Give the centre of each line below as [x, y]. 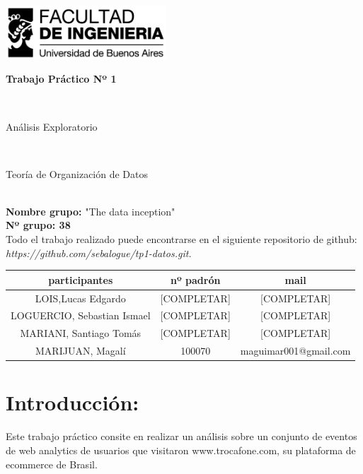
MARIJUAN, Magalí [81, 351]
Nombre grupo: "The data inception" [91, 211]
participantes [81, 279]
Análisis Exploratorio [52, 126]
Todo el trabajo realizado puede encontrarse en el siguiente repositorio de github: [181, 239]
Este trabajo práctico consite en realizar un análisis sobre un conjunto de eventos [181, 436]
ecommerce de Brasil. [52, 464]
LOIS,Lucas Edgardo [80, 298]
